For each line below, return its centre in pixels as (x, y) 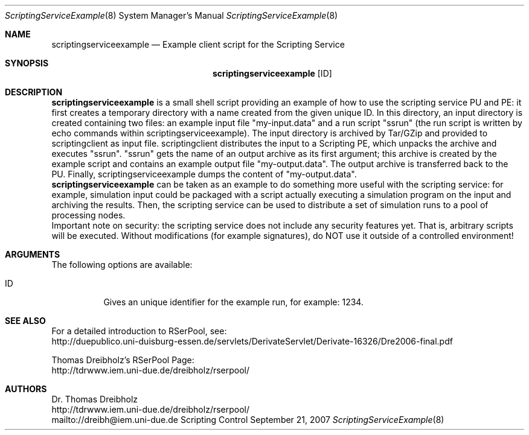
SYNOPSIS (27, 63)
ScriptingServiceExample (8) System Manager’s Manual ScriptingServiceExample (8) (172, 15)
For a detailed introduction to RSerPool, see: (139, 331)
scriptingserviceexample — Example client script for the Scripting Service (198, 44)
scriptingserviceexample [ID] (272, 73)
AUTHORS (26, 389)
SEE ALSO (25, 321)
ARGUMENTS (33, 254)
